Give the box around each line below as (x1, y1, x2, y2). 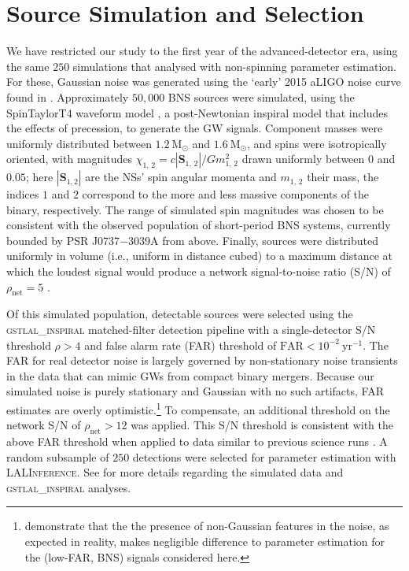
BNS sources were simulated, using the (168, 88, 355, 105)
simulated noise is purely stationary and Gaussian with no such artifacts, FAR (6, 383, 384, 399)
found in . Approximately (6, 88, 129, 105)
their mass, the (307, 169, 379, 185)
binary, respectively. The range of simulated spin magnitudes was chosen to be (6, 201, 384, 217)
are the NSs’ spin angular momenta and (85, 169, 277, 185)
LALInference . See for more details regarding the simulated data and (6, 464, 344, 480)
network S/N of (6, 417, 81, 433)
